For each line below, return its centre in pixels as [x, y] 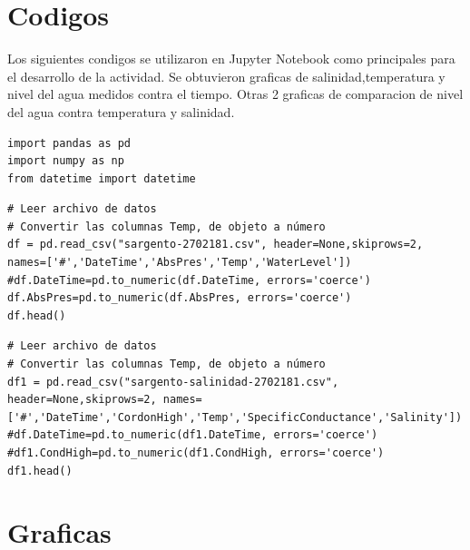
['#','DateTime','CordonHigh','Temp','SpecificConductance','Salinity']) [235, 417]
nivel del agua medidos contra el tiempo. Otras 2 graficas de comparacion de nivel [235, 94]
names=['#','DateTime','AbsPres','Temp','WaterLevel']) [180, 263]
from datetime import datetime [102, 178]
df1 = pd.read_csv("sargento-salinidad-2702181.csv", [173, 382]
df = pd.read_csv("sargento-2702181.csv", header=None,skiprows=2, [215, 245]
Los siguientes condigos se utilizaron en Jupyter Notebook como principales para [231, 59]
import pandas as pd [69, 143]
